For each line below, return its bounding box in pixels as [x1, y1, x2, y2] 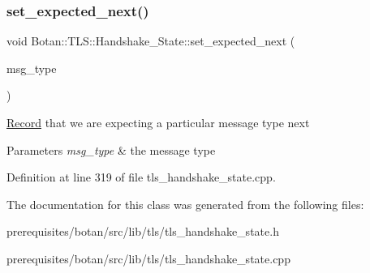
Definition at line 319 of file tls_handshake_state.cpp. [6, 168, 276, 186]
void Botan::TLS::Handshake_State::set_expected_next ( [6, 32, 295, 49]
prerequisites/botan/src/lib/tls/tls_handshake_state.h [6, 223, 279, 240]
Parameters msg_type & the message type [6, 141, 216, 158]
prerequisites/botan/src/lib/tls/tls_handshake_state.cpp [6, 250, 290, 267]
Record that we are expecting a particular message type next [6, 114, 310, 130]
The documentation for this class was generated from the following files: [6, 195, 364, 212]
